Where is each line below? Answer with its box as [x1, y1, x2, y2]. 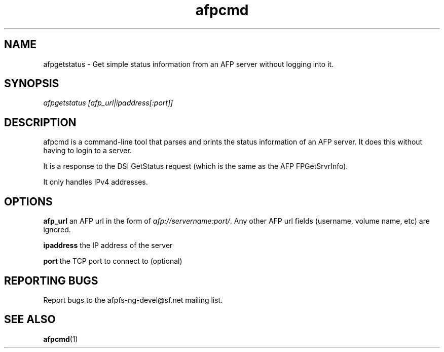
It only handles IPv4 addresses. [43, 178, 148, 187]
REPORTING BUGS [4, 274, 98, 287]
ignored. [43, 225, 71, 234]
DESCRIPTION [4, 116, 77, 129]
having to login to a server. [43, 146, 132, 155]
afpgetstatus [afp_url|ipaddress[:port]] [43, 98, 173, 108]
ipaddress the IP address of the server [43, 241, 173, 250]
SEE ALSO [4, 313, 56, 326]
